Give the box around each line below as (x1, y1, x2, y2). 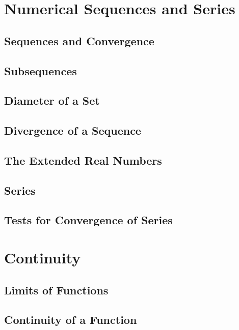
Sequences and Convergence (4, 33, 154, 48)
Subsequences (4, 63, 77, 78)
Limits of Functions (4, 282, 109, 297)
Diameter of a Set (4, 93, 100, 108)
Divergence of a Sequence (4, 123, 141, 138)
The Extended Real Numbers (4, 152, 162, 168)
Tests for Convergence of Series (4, 212, 173, 228)
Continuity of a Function (4, 312, 137, 327)
